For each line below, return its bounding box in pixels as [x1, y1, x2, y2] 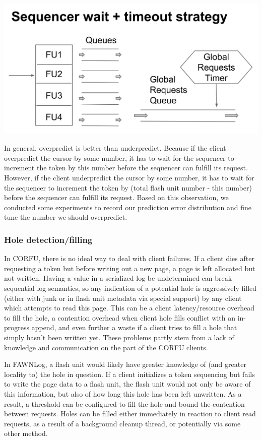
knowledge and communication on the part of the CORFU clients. [4, 342, 208, 352]
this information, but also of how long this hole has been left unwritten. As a [4, 388, 242, 399]
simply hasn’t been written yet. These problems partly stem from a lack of [4, 332, 234, 342]
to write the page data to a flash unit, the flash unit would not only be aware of [4, 379, 251, 389]
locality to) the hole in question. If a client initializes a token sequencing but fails [4, 368, 255, 379]
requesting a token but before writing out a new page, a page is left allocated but [4, 263, 255, 273]
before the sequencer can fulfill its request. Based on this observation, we [4, 192, 229, 203]
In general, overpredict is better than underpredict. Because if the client [4, 143, 226, 153]
